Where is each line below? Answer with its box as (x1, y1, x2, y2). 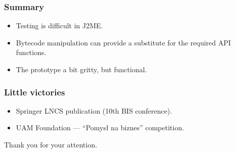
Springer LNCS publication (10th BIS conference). (16, 105, 172, 116)
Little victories (4, 85, 65, 98)
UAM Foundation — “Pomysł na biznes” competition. (16, 122, 184, 133)
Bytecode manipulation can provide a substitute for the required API (16, 37, 231, 47)
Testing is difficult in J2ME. (16, 20, 103, 31)
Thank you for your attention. (4, 139, 98, 149)
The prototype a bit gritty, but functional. (16, 64, 147, 74)
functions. (16, 47, 46, 58)
